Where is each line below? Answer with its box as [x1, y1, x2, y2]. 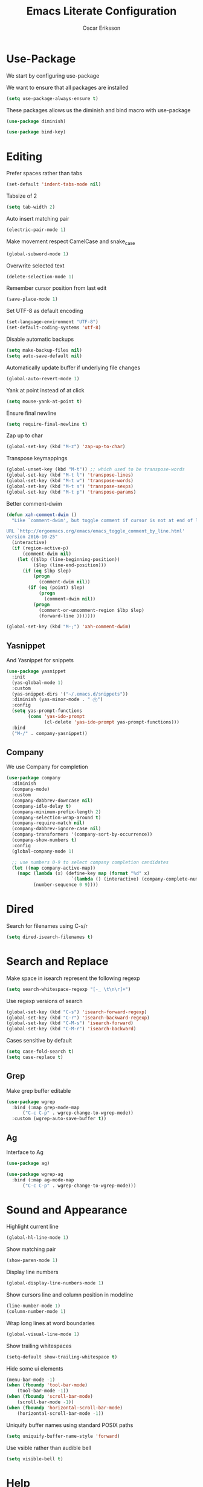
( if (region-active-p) [11, 545, 69, 551]
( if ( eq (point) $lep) [28, 585, 85, 591]
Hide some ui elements [6, 1364, 63, 1372]
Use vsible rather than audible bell [6, 1444, 92, 1451]
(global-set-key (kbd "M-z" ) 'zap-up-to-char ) [6, 444, 126, 450]
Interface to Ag [6, 1149, 44, 1156]
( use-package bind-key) [6, 129, 66, 135]
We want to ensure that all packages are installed [6, 84, 129, 91]
